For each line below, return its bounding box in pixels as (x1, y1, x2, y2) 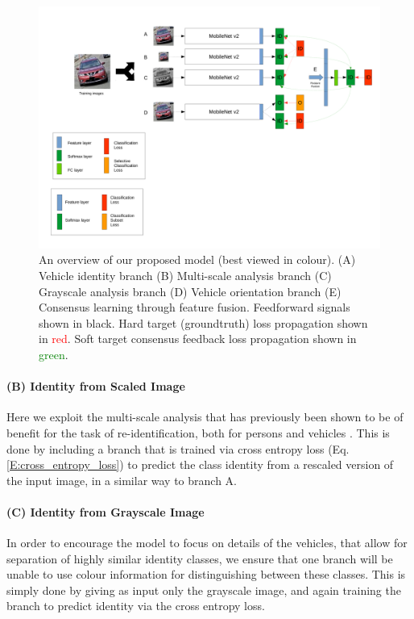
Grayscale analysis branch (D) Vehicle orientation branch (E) (39, 282, 342, 299)
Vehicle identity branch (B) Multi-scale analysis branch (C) (39, 266, 332, 283)
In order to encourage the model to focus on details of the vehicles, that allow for (6, 534, 408, 551)
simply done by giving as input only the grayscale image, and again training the (6, 581, 401, 598)
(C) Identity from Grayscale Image (6, 503, 205, 520)
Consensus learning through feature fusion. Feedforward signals (39, 299, 350, 316)
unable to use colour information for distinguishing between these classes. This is (6, 566, 406, 583)
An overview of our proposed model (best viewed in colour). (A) (39, 251, 356, 268)
